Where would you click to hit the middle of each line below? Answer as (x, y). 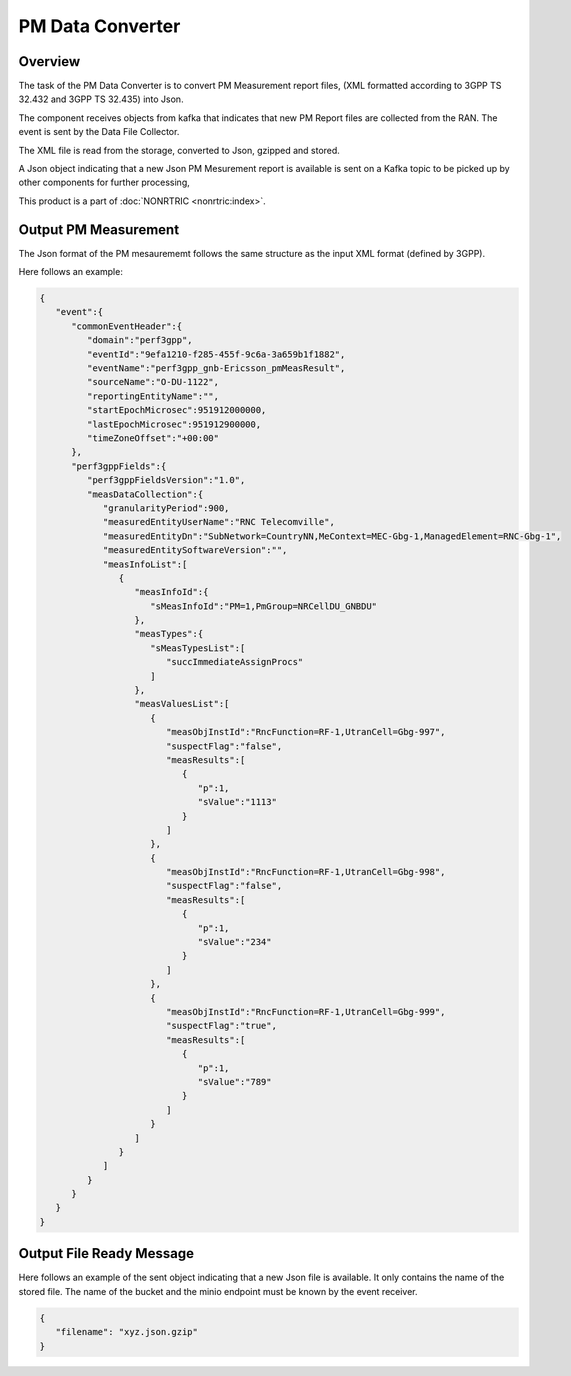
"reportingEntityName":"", (153, 396)
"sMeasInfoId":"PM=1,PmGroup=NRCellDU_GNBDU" (264, 606)
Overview (49, 61)
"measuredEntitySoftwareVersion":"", (195, 550)
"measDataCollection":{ (145, 494)
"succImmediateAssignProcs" (234, 662)
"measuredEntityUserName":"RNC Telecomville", (218, 522)
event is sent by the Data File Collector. (99, 132)
